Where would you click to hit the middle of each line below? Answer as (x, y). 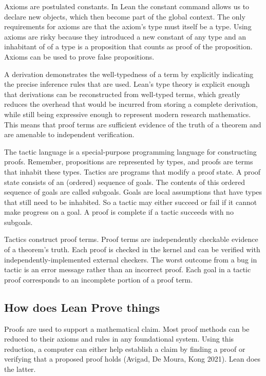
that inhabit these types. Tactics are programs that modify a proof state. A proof (132, 171)
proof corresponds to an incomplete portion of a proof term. (99, 279)
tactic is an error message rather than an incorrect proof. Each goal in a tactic (128, 269)
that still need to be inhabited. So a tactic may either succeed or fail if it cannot (131, 202)
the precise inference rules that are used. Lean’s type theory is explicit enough (127, 84)
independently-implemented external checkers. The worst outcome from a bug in (131, 259)
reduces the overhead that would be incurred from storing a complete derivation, (131, 104)
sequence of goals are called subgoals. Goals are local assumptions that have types (133, 192)
